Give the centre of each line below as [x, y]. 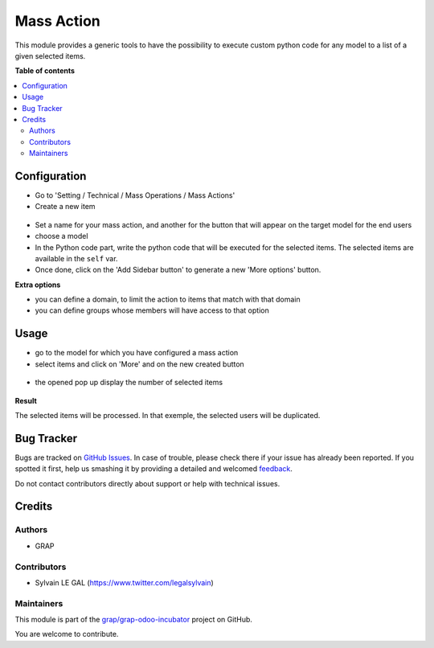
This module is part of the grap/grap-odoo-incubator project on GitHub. [134, 620]
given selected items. [50, 55]
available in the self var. [76, 258]
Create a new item [65, 207]
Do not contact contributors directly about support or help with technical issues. [147, 483]
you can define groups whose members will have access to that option [152, 310]
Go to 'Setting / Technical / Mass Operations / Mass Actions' [135, 195]
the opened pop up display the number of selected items [129, 383]
